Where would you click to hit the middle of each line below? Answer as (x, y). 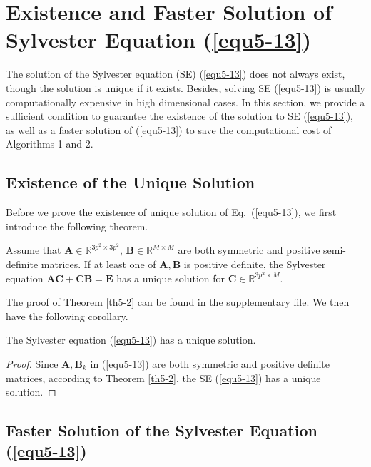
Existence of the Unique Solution (131, 182)
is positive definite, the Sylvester (255, 263)
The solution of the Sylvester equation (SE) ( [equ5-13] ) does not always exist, (176, 74)
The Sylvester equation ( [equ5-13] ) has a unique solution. (131, 340)
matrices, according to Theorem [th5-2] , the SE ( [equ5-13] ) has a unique (163, 378)
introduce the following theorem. (77, 226)
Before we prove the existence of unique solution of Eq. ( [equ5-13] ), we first (171, 212)
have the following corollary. (67, 315)
